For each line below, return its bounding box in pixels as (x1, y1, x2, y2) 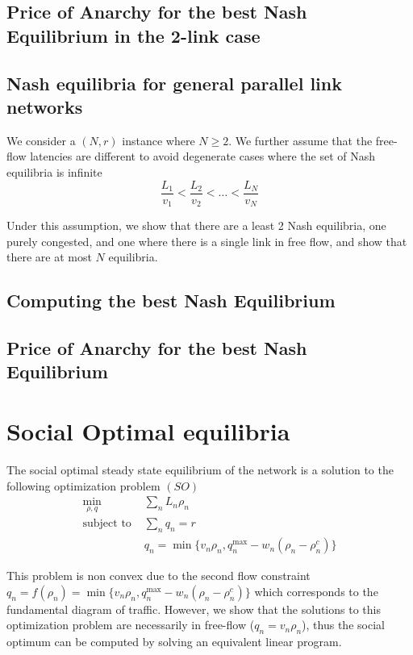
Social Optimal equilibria (6, 414, 290, 447)
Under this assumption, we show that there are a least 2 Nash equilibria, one (6, 217, 386, 234)
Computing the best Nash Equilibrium (6, 288, 336, 313)
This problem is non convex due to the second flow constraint (6, 567, 311, 584)
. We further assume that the (228, 131, 373, 148)
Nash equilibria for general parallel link (6, 70, 342, 95)
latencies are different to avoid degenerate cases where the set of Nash (30, 148, 376, 165)
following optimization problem (6, 477, 161, 494)
